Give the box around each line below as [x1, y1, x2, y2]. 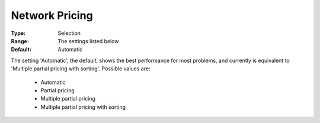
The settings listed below [57, 37, 119, 44]
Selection [57, 30, 81, 37]
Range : [11, 37, 29, 44]
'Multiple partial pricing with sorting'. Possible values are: [11, 65, 151, 72]
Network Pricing [11, 9, 93, 22]
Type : [11, 30, 26, 37]
